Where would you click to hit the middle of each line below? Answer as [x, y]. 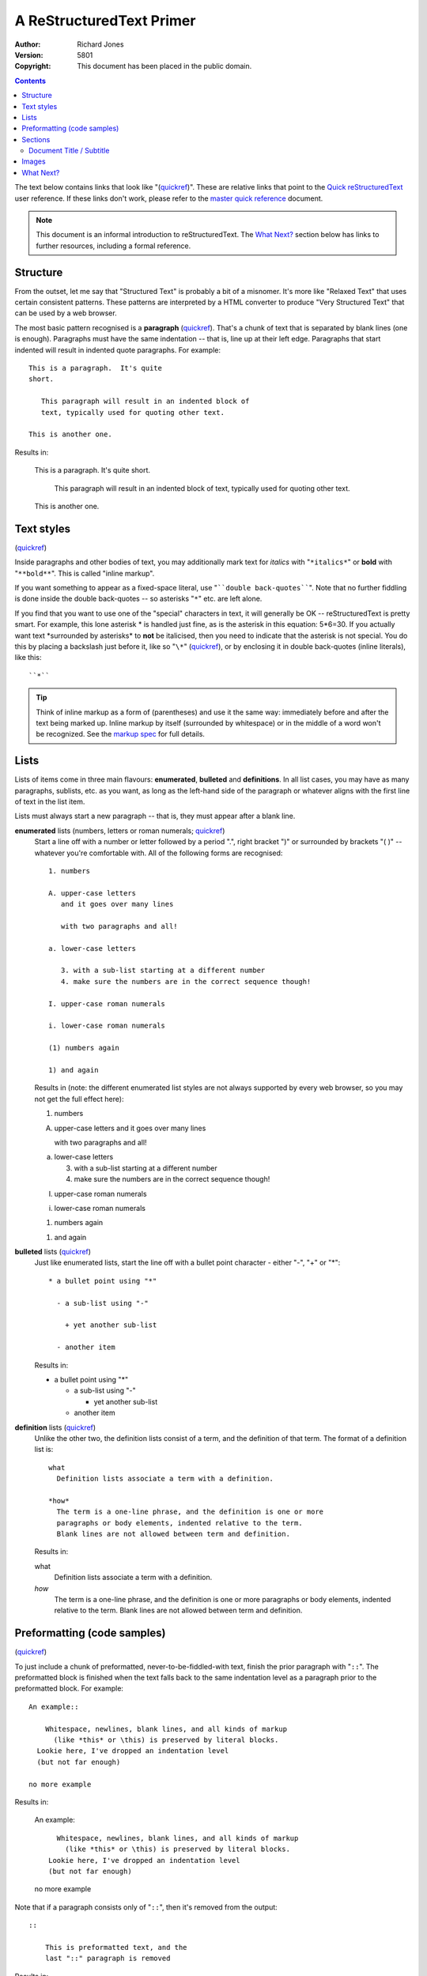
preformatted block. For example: [69, 1688]
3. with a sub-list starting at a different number [163, 971]
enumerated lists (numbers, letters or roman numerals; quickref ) [120, 831]
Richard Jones [100, 44]
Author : [28, 44]
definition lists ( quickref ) [55, 1427]
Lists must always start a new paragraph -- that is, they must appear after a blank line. [155, 816]
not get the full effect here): [79, 1099]
